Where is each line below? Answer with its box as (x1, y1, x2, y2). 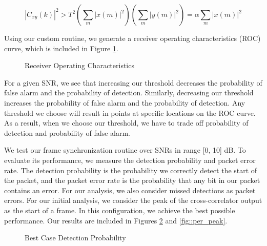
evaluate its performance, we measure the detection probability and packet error (4, 154, 256, 165)
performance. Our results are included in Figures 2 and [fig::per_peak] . (4, 215, 228, 225)
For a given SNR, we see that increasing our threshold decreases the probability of (4, 77, 262, 88)
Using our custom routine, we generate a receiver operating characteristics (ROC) (4, 33, 261, 43)
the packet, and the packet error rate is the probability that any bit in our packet (4, 175, 260, 186)
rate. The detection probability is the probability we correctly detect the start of (4, 165, 257, 175)
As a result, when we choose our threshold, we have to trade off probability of (4, 117, 249, 128)
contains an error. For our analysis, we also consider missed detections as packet (4, 184, 256, 195)
